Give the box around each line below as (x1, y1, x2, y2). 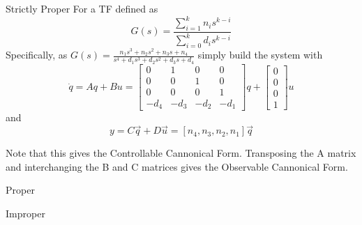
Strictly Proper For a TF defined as (6, 1, 158, 15)
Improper (6, 206, 45, 221)
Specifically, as (6, 47, 68, 62)
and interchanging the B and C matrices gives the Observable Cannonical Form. (6, 159, 348, 173)
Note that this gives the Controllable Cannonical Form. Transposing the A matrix (6, 146, 356, 160)
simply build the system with (197, 47, 323, 62)
